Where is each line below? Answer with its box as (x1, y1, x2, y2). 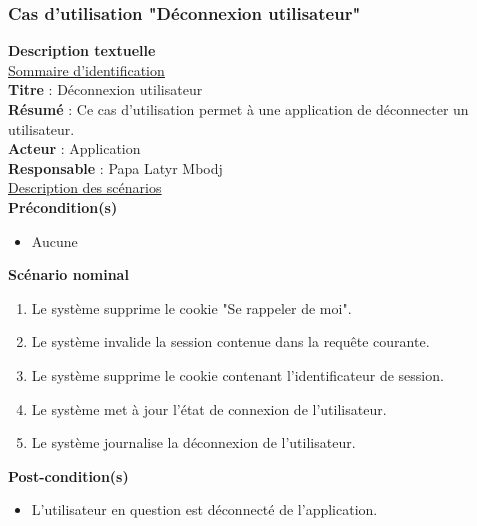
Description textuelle (8, 40, 156, 61)
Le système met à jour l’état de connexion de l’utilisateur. (31, 398, 387, 419)
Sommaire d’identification (8, 59, 165, 80)
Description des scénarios (8, 177, 162, 198)
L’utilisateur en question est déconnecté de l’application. (31, 499, 378, 520)
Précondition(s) (8, 196, 118, 217)
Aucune (31, 230, 78, 251)
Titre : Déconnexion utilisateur (8, 79, 203, 100)
